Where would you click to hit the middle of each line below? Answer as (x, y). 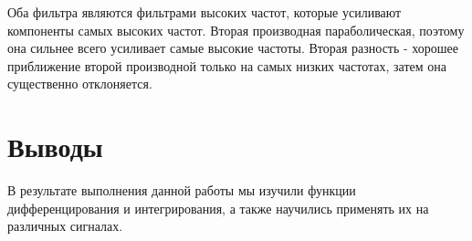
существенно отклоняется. (80, 84)
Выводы (55, 147)
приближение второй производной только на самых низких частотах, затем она (227, 65)
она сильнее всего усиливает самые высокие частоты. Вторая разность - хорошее (233, 48)
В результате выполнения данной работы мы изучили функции (182, 190)
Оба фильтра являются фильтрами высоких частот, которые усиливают (205, 12)
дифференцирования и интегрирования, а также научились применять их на (218, 208)
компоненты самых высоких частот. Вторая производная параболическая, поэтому (236, 30)
